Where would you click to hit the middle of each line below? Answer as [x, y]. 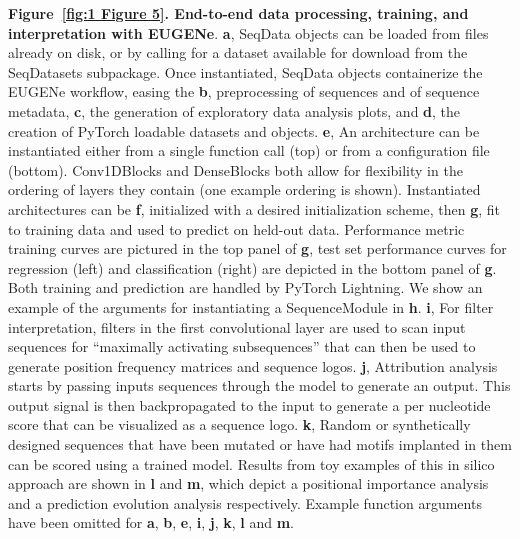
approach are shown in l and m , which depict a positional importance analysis [248, 483]
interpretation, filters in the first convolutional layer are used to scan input [237, 326]
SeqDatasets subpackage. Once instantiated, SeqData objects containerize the [245, 71]
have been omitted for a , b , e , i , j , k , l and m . [151, 522]
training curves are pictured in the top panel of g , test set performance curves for [257, 248]
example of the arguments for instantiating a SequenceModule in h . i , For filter [251, 306]
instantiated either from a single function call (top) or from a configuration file [249, 150]
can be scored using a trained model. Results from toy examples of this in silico [251, 463]
